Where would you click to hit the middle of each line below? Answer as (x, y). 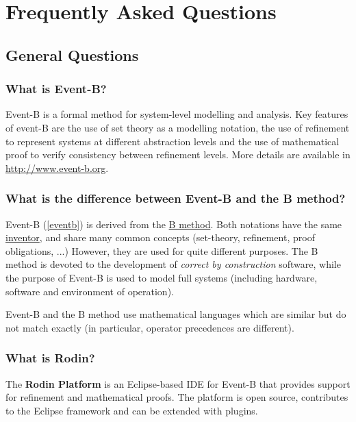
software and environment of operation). (90, 291)
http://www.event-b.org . (57, 167)
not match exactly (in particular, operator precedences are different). (150, 327)
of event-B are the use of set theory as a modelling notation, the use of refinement (178, 127)
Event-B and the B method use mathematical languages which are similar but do (176, 314)
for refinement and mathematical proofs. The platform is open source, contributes (177, 397)
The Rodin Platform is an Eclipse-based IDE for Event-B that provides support (178, 383)
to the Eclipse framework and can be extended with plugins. (132, 410)
